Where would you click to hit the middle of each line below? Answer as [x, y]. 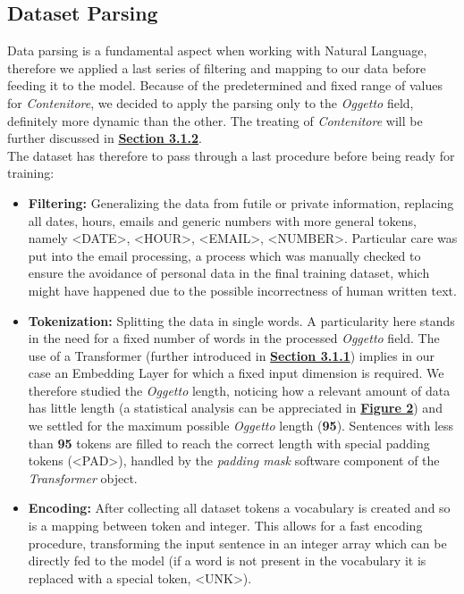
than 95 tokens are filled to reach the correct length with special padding [229, 443]
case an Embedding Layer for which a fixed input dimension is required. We [236, 373]
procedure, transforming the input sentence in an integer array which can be [237, 543]
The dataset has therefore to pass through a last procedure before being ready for [231, 155]
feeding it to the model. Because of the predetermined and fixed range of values [225, 85]
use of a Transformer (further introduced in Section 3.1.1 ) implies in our [231, 355]
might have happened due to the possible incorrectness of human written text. [242, 290]
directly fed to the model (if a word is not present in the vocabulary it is [227, 561]
